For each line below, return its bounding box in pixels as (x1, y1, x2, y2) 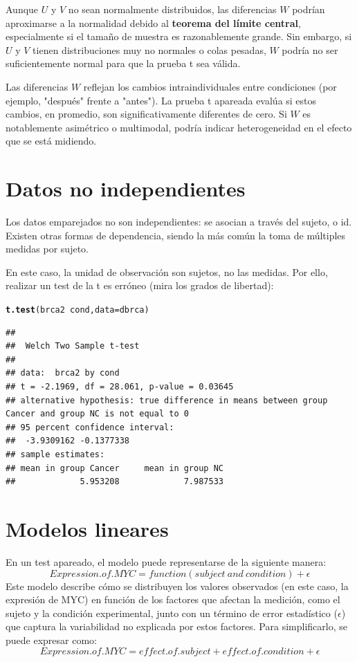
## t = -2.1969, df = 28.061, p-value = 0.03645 (6, 382, 234, 392)
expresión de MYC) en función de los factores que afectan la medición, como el (6, 592, 340, 607)
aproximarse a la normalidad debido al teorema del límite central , (6, 15, 301, 30)
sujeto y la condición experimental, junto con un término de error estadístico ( (6, 605, 338, 620)
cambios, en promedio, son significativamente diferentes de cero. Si (6, 107, 287, 121)
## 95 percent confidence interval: (6, 422, 174, 432)
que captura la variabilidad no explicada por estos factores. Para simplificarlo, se (6, 619, 347, 634)
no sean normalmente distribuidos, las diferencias (68, 2, 277, 16)
